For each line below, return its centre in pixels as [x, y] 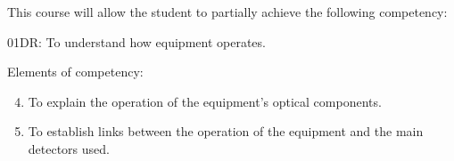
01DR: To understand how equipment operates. [136, 41]
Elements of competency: [75, 72]
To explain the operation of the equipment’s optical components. [205, 101]
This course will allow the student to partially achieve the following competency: [227, 12]
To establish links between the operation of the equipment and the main [226, 131]
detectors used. [69, 148]
